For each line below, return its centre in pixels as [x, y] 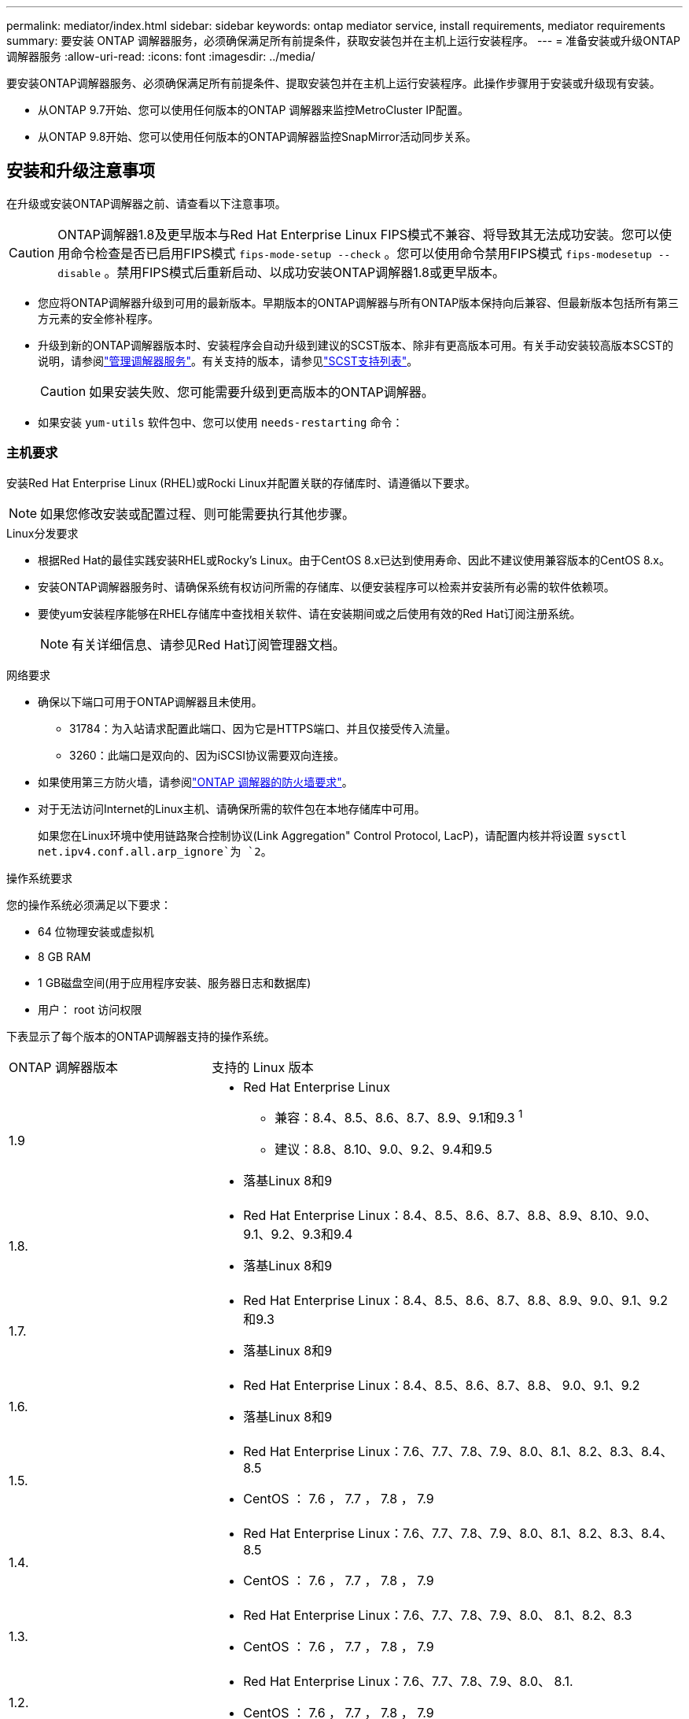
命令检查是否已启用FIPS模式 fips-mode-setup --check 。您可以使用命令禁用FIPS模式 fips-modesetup [361, 253]
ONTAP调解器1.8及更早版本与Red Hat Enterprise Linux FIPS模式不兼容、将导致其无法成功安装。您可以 [358, 234]
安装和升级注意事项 [81, 171]
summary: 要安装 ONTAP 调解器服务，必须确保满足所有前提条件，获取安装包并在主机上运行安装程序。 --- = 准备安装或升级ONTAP [344, 41]
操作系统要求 [39, 878]
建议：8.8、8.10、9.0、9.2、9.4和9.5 [383, 1149]
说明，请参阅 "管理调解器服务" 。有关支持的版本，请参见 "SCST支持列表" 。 [228, 360]
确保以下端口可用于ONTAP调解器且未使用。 [150, 701]
